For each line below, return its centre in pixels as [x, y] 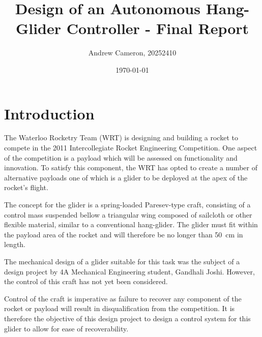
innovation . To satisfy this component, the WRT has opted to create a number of [131, 167]
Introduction [49, 113]
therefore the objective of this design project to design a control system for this [127, 318]
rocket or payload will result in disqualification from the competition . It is [120, 308]
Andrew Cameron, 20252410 [132, 53]
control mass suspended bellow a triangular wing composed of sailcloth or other [128, 214]
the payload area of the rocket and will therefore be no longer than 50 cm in [124, 234]
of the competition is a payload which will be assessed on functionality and [121, 157]
